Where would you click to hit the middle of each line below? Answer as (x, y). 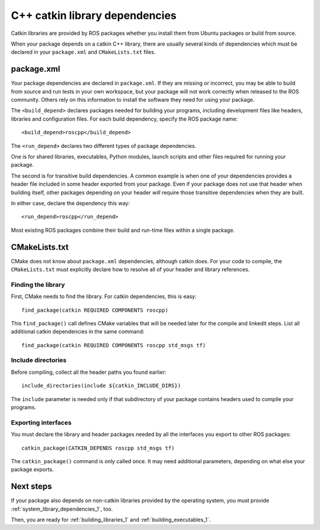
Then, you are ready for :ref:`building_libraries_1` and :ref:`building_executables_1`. (111, 520)
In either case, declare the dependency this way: (71, 203)
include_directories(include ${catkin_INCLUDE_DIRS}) (101, 386)
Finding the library (38, 285)
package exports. (32, 470)
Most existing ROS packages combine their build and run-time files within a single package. (123, 230)
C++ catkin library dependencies (94, 15)
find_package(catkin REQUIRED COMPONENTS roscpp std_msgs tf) (114, 345)
